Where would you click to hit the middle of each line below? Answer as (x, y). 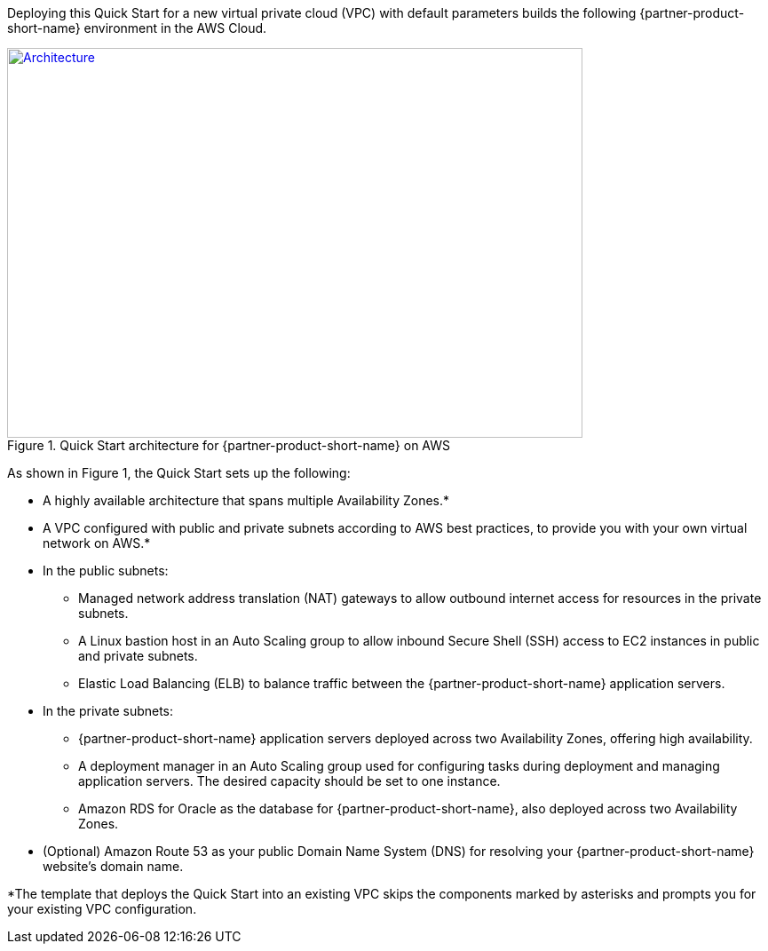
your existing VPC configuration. (102, 909)
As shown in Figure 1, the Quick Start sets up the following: (179, 473)
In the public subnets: (106, 571)
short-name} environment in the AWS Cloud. (137, 28)
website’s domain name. (113, 866)
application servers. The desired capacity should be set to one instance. (289, 781)
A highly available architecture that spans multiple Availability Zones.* (246, 500)
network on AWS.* (97, 543)
